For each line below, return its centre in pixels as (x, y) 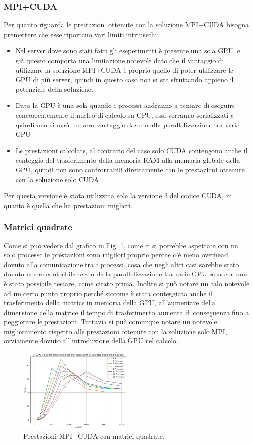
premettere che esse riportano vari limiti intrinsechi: (82, 34)
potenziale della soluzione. (54, 89)
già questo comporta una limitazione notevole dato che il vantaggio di (120, 60)
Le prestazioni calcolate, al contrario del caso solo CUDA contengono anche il (131, 150)
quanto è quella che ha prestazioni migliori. (68, 205)
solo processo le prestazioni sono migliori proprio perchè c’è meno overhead (116, 255)
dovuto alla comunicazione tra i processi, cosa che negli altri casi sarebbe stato (122, 264)
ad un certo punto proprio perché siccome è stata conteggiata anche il (108, 293)
